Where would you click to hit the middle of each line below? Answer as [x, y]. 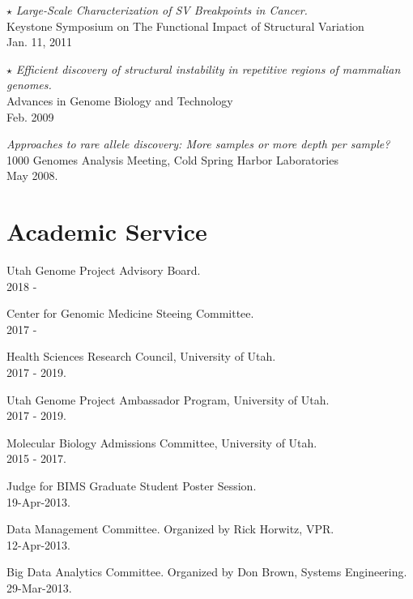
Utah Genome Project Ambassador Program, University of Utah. [168, 399]
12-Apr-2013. [38, 544]
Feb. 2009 [30, 116]
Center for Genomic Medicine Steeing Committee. [130, 313]
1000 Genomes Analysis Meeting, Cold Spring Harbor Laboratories [172, 159]
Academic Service [107, 231]
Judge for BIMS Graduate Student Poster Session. [132, 486]
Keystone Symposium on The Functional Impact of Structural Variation [185, 26]
